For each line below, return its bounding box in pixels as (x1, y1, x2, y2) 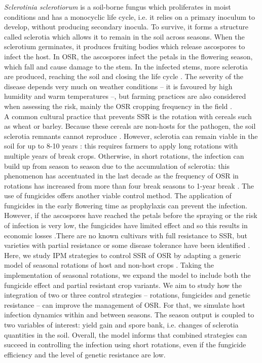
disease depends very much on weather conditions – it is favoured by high (4, 81, 233, 91)
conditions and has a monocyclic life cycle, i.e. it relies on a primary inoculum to (4, 11, 255, 22)
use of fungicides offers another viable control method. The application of (4, 190, 232, 201)
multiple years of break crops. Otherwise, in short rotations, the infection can (4, 150, 244, 161)
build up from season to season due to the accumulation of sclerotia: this (4, 160, 230, 171)
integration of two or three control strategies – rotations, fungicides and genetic (4, 289, 250, 300)
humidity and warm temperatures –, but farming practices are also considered (4, 91, 246, 101)
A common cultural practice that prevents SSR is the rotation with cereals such (4, 111, 252, 121)
